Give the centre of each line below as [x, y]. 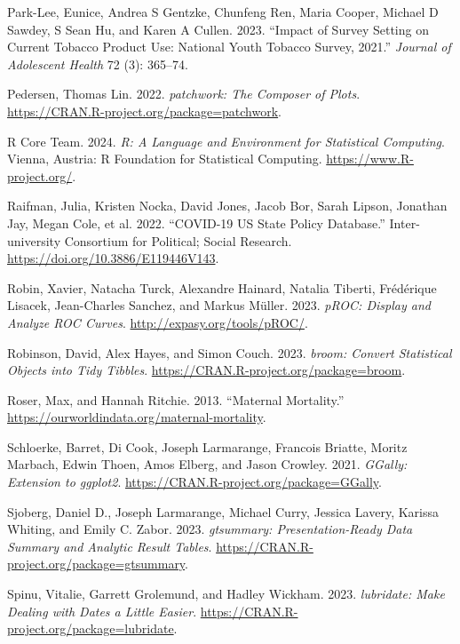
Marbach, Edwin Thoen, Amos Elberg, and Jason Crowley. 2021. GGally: [207, 464]
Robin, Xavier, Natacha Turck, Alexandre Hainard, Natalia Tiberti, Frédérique [222, 287]
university [34, 240]
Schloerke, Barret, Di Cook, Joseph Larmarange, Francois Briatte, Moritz [207, 446]
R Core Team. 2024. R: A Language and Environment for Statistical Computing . [226, 141]
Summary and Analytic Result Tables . [110, 546]
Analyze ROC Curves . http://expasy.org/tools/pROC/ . [158, 322]
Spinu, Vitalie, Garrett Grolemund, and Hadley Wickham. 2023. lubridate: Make [226, 594]
